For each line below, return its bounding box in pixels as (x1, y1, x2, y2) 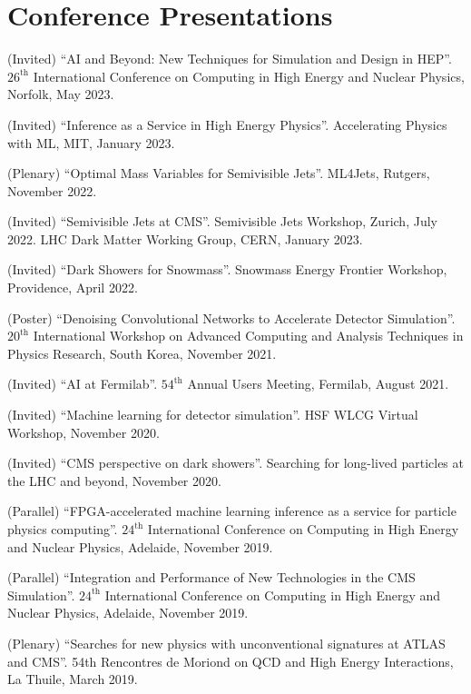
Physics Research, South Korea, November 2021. (7, 343, 277, 362)
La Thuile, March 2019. (7, 669, 138, 689)
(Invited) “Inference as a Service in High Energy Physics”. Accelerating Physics (7, 114, 447, 134)
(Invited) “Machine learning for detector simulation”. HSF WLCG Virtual (7, 405, 418, 424)
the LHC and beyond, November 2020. (7, 471, 221, 490)
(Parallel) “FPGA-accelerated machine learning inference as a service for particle (7, 501, 456, 520)
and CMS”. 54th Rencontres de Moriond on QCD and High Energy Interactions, (7, 651, 454, 670)
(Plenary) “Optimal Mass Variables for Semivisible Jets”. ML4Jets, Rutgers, (7, 164, 430, 183)
